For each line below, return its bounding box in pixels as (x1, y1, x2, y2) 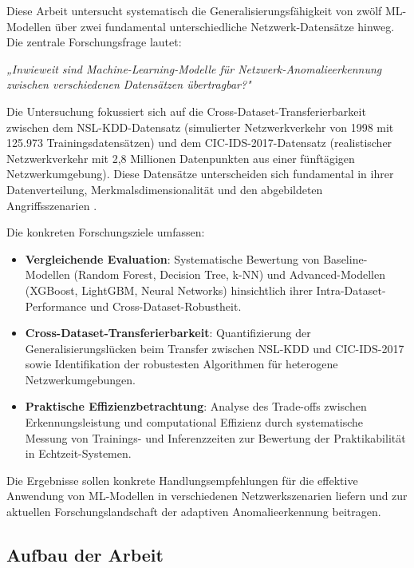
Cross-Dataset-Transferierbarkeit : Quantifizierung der (25, 324, 311, 341)
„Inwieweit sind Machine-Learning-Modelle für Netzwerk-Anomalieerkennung (6, 60, 382, 77)
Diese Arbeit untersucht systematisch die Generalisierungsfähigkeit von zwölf (6, 2, 382, 18)
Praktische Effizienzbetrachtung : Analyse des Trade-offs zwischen (25, 398, 367, 415)
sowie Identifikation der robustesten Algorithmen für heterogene (25, 355, 338, 372)
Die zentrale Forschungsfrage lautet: (6, 34, 182, 50)
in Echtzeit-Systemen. (25, 445, 132, 462)
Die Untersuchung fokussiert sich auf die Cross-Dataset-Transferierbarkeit (6, 102, 366, 119)
